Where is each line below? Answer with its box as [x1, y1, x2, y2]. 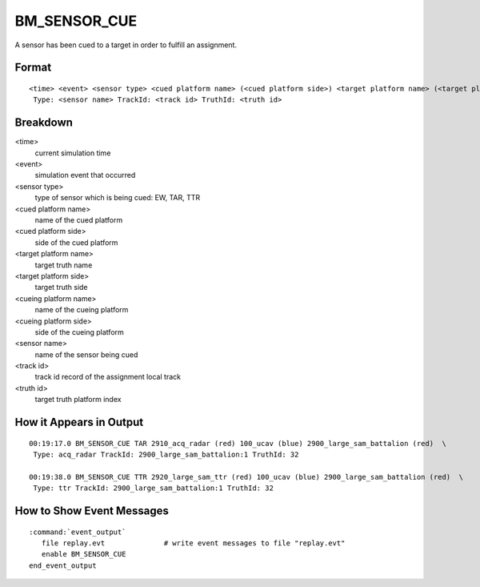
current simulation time [34, 148, 111, 158]
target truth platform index [34, 395, 122, 404]
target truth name [34, 260, 93, 270]
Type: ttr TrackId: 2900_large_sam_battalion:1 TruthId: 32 [33, 484, 274, 493]
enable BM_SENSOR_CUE [41, 549, 126, 559]
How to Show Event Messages [14, 505, 170, 518]
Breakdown [14, 116, 74, 130]
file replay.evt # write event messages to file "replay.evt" [41, 539, 346, 548]
